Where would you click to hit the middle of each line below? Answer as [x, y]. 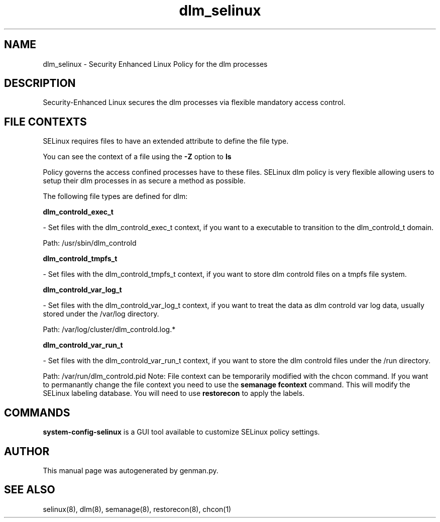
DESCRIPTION [40, 83]
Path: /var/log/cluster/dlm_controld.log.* [109, 330]
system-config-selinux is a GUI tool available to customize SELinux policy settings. [181, 432]
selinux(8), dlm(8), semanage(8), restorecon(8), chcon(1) [137, 509]
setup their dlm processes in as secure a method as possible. [144, 181]
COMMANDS [37, 412]
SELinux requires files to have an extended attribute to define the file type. [166, 141]
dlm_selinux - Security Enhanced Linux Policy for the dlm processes [155, 64]
